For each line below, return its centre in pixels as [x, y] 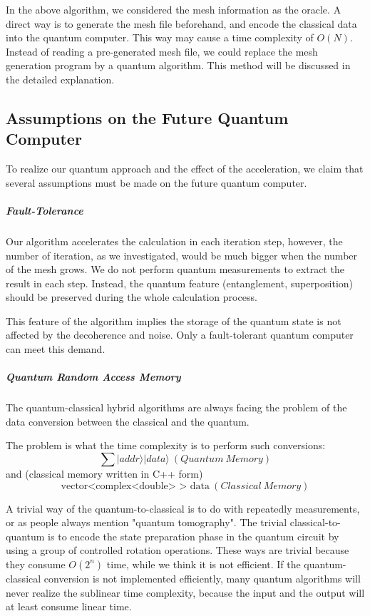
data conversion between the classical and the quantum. [128, 421]
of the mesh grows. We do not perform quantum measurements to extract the [175, 269]
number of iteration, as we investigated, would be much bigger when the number [182, 255]
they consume [36, 564]
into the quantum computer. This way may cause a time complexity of [160, 37]
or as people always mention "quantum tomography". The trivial [147, 522]
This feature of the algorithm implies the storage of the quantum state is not [174, 320]
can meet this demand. [56, 349]
